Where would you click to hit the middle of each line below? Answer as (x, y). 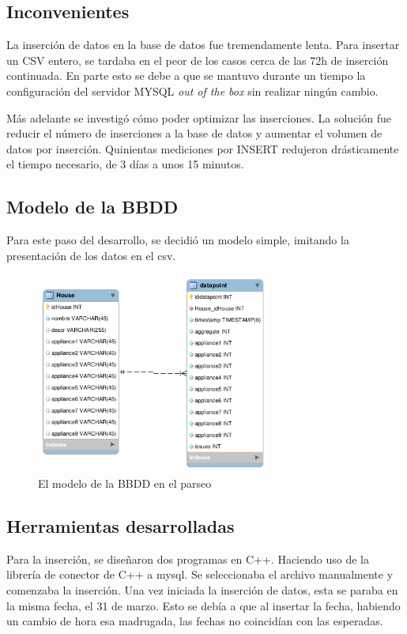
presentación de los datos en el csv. (91, 255)
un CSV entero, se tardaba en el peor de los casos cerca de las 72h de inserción (198, 60)
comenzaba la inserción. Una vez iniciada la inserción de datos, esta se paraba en (202, 589)
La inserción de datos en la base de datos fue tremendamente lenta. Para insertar (203, 45)
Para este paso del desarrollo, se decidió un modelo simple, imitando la (178, 240)
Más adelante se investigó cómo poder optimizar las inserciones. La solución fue (199, 117)
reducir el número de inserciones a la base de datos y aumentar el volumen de (194, 133)
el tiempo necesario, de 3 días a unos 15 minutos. (125, 164)
